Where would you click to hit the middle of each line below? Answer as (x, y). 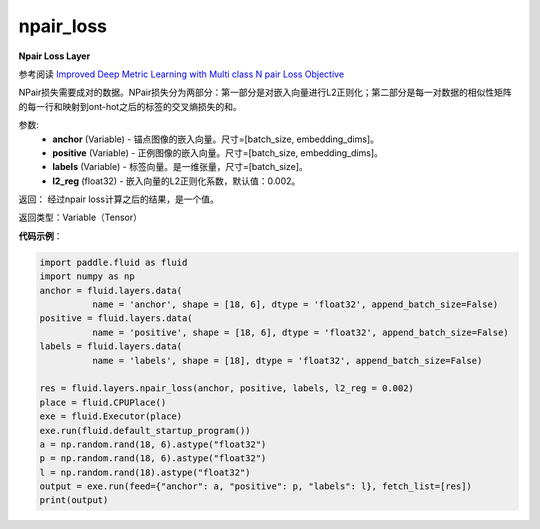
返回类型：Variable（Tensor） (80, 217)
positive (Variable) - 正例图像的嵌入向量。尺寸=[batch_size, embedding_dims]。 (218, 152)
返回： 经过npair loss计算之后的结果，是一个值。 (118, 199)
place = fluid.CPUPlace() (103, 402)
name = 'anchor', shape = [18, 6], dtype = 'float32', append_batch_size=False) (295, 304)
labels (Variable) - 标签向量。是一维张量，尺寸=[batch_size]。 (180, 167)
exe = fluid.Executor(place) (111, 416)
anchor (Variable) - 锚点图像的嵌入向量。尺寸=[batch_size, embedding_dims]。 (216, 139)
